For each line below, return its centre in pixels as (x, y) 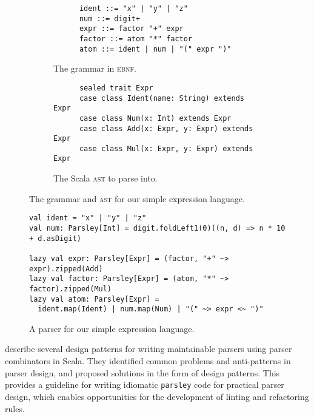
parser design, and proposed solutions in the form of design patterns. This (142, 372)
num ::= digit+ (110, 19)
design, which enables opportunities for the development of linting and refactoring (157, 396)
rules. (15, 408)
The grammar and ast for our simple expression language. (137, 198)
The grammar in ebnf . (95, 68)
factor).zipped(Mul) (71, 289)
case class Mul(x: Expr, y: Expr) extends (166, 148)
